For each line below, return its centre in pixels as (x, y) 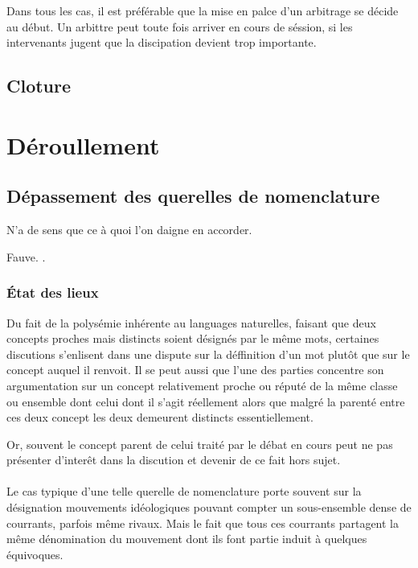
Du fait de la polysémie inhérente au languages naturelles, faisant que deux (191, 322)
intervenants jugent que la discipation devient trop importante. (162, 42)
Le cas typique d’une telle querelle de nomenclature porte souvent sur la (184, 491)
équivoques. (35, 554)
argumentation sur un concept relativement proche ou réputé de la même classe (202, 385)
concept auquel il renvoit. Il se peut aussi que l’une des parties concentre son (195, 370)
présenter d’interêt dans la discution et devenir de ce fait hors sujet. (174, 460)
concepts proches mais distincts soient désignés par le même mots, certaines (193, 338)
